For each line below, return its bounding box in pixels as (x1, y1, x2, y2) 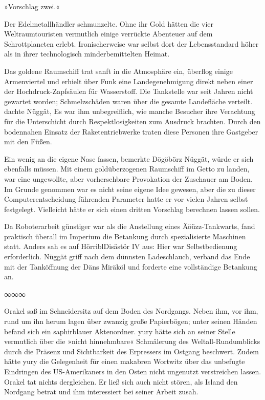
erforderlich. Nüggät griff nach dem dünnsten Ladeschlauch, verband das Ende (4, 251, 250, 262)
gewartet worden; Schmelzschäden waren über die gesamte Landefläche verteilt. (4, 96, 253, 106)
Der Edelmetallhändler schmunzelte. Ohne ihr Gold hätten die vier (4, 18, 214, 29)
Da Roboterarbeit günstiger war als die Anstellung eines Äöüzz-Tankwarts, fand (4, 221, 255, 232)
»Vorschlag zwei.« (4, 1, 60, 11)
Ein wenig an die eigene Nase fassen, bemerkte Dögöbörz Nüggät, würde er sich (4, 153, 254, 164)
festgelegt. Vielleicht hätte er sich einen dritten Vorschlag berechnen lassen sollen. (4, 203, 260, 214)
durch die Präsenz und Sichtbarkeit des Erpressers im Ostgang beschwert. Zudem (4, 346, 259, 356)
